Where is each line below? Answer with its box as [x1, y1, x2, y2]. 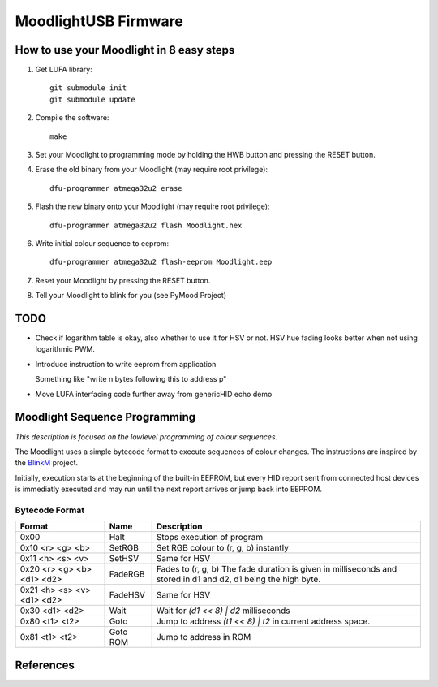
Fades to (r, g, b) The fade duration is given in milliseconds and [156, 564, 397, 575]
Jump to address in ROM [156, 632, 251, 643]
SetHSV [109, 553, 140, 564]
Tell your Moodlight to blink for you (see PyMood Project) [35, 291, 227, 300]
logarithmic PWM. [35, 344, 95, 354]
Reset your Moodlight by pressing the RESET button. [35, 275, 211, 285]
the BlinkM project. [15, 458, 79, 468]
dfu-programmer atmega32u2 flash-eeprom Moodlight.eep [49, 257, 273, 267]
